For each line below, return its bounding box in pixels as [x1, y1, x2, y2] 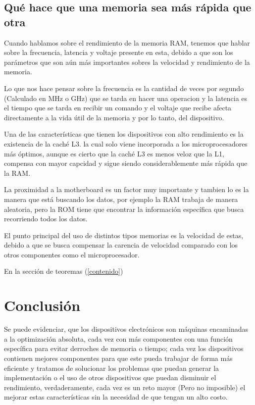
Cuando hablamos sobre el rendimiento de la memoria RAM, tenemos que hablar [4, 37, 250, 48]
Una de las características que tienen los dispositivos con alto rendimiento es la [4, 129, 244, 139]
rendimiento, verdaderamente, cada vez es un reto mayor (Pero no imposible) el [4, 382, 246, 392]
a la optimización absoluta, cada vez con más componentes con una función [4, 333, 233, 344]
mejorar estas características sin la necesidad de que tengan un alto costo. [4, 392, 228, 402]
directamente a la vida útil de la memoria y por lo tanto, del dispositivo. [4, 112, 224, 122]
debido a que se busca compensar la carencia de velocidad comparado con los [4, 240, 238, 250]
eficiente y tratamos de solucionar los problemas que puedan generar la [4, 362, 219, 373]
